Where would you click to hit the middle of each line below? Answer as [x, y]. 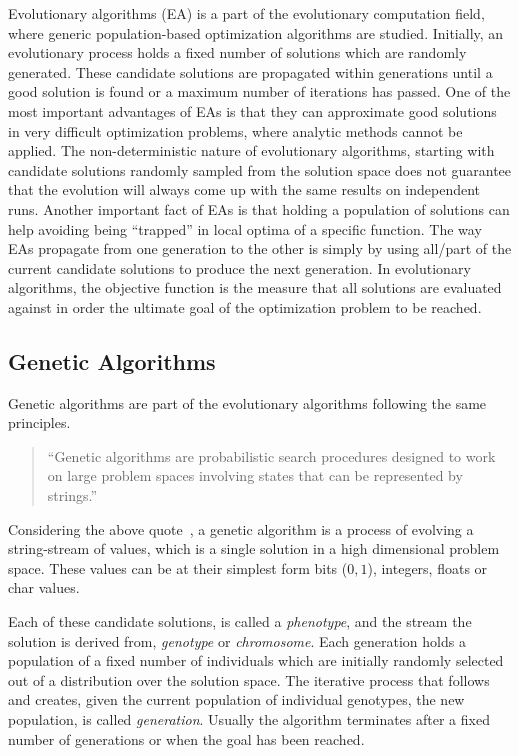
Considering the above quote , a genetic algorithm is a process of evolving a [241, 528]
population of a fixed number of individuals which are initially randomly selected [256, 660]
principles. [39, 422]
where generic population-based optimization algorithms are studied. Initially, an [256, 32]
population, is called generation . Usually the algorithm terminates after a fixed [249, 719]
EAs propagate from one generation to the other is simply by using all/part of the [260, 248]
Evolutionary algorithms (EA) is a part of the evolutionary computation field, [246, 13]
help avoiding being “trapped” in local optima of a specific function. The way [245, 228]
